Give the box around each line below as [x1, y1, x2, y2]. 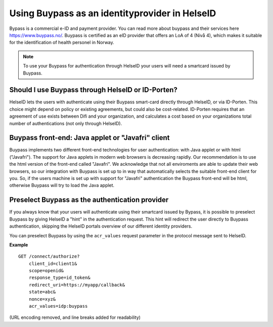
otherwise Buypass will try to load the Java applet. [9, 183, 115, 189]
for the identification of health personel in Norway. [9, 40, 115, 46]
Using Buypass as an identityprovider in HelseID [9, 8, 216, 19]
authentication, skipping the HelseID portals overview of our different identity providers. [9, 223, 193, 229]
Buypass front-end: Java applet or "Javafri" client [9, 133, 170, 142]
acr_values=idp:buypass [28, 303, 88, 309]
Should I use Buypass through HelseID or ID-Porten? [9, 86, 178, 94]
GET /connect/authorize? [18, 253, 80, 260]
